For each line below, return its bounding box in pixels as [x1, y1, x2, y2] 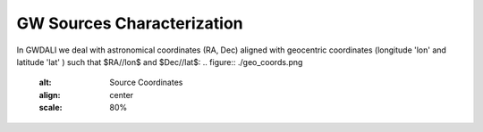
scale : [38, 103, 63, 113]
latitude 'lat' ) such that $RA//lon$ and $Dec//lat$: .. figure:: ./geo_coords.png [16, 56, 303, 67]
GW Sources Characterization [16, 13, 243, 33]
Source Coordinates [109, 77, 183, 88]
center [109, 89, 134, 100]
